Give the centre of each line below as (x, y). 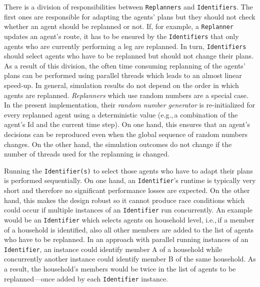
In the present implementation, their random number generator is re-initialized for (130, 105)
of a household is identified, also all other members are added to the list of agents (129, 229)
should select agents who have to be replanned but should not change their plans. (129, 56)
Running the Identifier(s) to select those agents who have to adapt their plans (128, 170)
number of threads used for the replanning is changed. (87, 154)
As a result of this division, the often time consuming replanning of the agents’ (125, 65)
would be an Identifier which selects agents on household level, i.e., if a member (129, 219)
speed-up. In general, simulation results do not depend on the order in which (121, 85)
